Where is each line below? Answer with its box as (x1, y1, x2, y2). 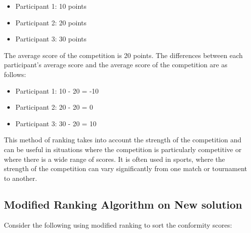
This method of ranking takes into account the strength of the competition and (4, 135, 242, 145)
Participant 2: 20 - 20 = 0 (15, 102, 93, 112)
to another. (4, 173, 37, 183)
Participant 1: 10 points (15, 1, 87, 11)
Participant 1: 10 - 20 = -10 (15, 85, 99, 96)
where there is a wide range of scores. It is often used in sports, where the (4, 154, 225, 164)
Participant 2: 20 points (15, 17, 87, 27)
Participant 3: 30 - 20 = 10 (15, 118, 96, 128)
